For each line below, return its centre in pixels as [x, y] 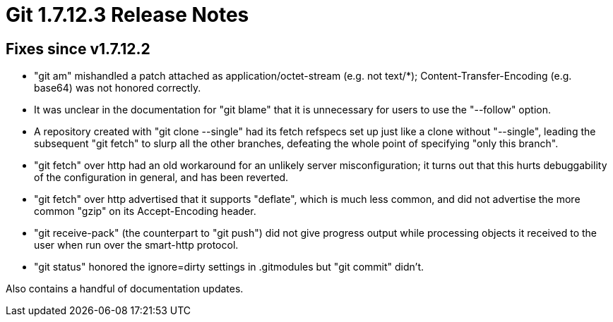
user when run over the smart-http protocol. [136, 245]
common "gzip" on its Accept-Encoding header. [145, 211]
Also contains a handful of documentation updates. [125, 289]
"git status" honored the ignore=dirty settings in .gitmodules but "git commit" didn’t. [229, 267]
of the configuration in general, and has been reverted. [161, 178]
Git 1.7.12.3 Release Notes [127, 15]
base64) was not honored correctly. [118, 88]
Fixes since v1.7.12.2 [78, 49]
